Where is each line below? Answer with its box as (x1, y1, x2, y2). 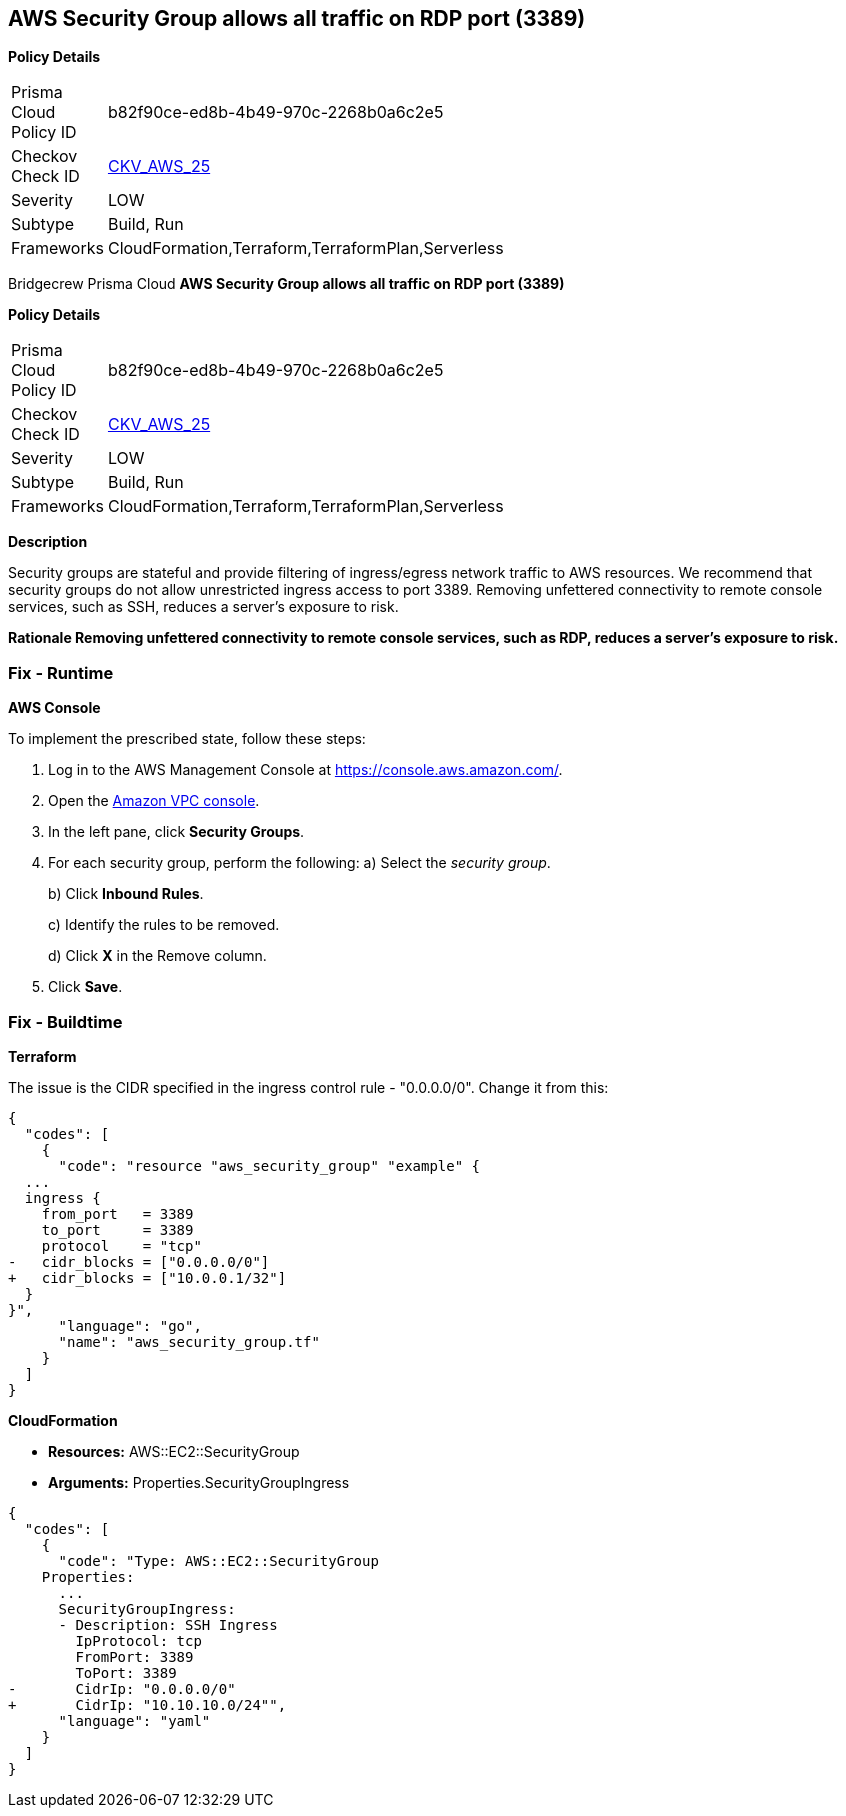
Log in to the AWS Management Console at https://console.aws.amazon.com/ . (48, 761, 563, 779)
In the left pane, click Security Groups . (48, 823, 305, 841)
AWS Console (8, 699, 101, 717)
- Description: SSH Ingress (58, 1616, 278, 1633)
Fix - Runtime (8, 662, 114, 683)
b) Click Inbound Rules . (48, 885, 204, 903)
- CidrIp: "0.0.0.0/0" (8, 1680, 236, 1697)
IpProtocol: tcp (75, 1632, 202, 1649)
